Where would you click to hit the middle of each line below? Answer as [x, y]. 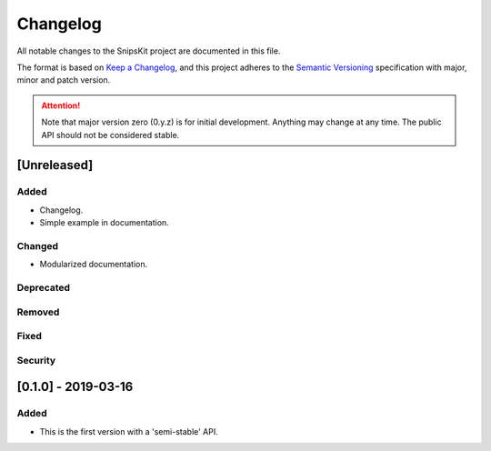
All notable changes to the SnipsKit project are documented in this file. [149, 51]
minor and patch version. [64, 80]
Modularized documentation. [94, 265]
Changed [38, 246]
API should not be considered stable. [110, 135]
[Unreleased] [55, 165]
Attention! [61, 105]
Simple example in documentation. [105, 223]
